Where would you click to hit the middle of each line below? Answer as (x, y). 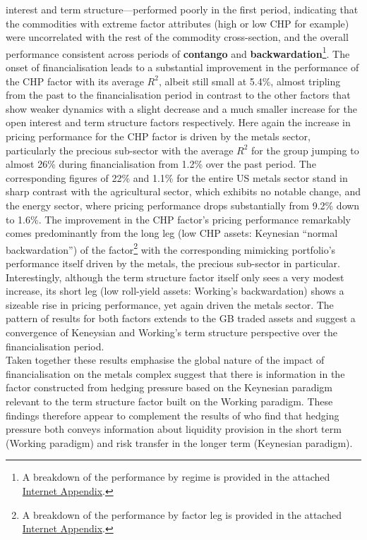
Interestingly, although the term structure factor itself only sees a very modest (175, 277)
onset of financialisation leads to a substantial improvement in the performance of (182, 67)
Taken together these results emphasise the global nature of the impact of (165, 360)
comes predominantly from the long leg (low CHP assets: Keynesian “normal (172, 233)
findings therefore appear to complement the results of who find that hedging (173, 415)
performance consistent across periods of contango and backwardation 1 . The (178, 52)
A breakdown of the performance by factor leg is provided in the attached (182, 514)
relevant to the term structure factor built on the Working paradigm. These (169, 401)
